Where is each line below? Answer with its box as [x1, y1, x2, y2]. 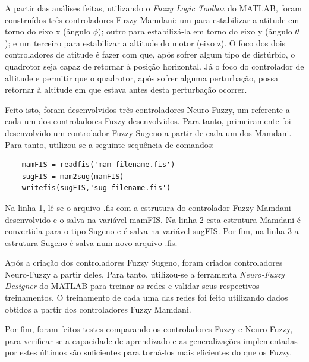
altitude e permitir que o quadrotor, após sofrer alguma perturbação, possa [5, 71, 278, 84]
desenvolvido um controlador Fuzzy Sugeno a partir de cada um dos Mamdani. [5, 126, 292, 138]
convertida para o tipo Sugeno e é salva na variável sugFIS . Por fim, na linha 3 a [5, 225, 299, 237]
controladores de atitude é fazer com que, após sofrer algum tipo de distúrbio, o [5, 48, 295, 61]
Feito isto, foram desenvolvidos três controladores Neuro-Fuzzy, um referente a [5, 103, 290, 115]
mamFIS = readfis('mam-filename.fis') [21, 160, 175, 169]
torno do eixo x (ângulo [5, 25, 90, 37]
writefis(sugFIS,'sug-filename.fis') [21, 184, 171, 193]
